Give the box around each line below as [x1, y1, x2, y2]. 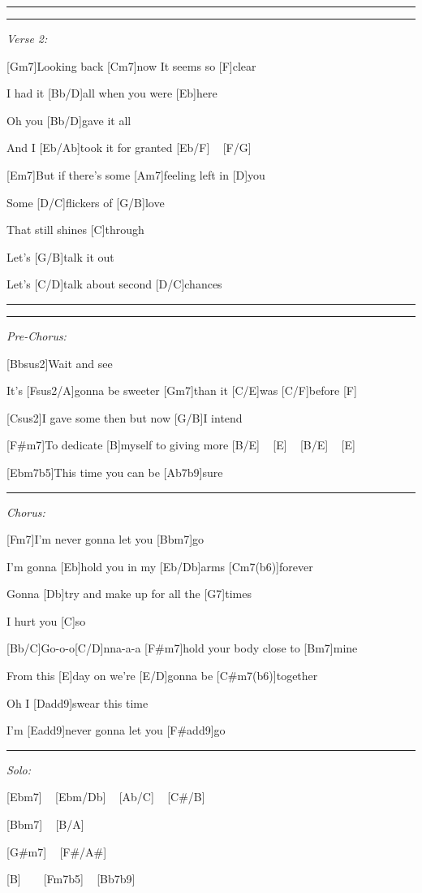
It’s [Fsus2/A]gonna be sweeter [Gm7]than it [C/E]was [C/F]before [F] [6, 382, 357, 399]
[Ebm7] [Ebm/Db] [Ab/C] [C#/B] [6, 788, 205, 805]
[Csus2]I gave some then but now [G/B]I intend [6, 409, 243, 426]
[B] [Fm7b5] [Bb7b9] [6, 870, 136, 887]
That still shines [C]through [6, 221, 144, 238]
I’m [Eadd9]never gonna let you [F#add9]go [6, 722, 226, 739]
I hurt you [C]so [6, 612, 86, 629]
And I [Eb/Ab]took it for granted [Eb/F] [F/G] [6, 139, 252, 156]
